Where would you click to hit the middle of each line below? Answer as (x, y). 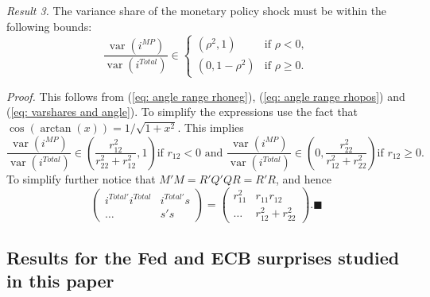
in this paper (60, 281)
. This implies (211, 127)
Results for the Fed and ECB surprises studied (203, 257)
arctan (56, 128)
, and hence (303, 179)
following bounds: (49, 26)
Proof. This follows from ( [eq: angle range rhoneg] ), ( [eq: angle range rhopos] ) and (206, 96)
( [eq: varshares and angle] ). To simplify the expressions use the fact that (182, 112)
